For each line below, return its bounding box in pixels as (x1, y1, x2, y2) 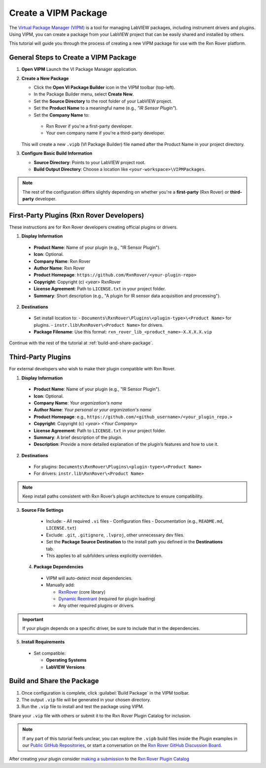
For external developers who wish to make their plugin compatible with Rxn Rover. (9, 366, 176, 372)
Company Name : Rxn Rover (33, 258, 91, 264)
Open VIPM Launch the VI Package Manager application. (21, 67, 137, 72)
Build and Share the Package (9, 677, 99, 685)
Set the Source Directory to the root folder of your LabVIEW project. (33, 98, 172, 104)
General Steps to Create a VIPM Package (9, 53, 136, 62)
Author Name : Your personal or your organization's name (33, 407, 152, 413)
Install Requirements (21, 639, 65, 645)
